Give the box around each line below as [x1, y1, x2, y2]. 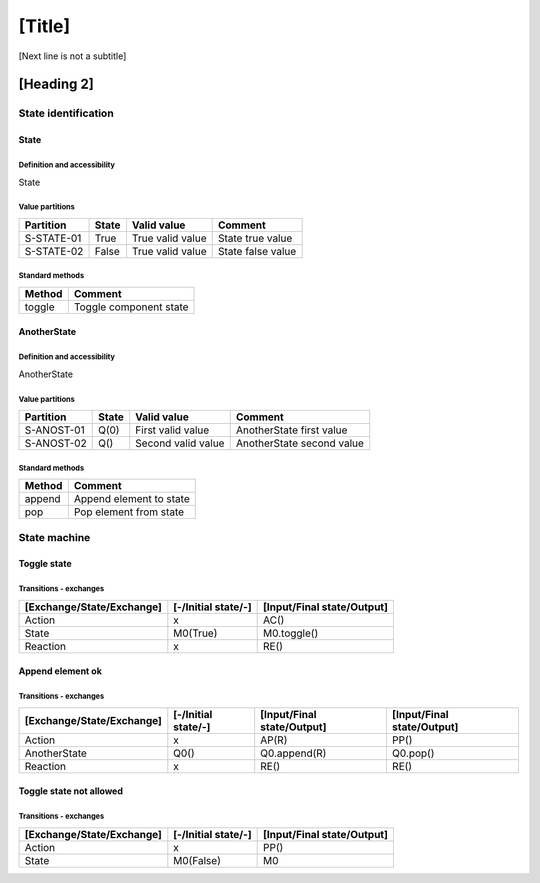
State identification [18, 106, 114, 120]
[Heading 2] [18, 76, 94, 93]
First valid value [135, 423, 210, 437]
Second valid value [135, 436, 225, 450]
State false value [217, 244, 297, 258]
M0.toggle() [263, 626, 319, 640]
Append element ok [18, 665, 102, 677]
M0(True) [173, 626, 218, 640]
